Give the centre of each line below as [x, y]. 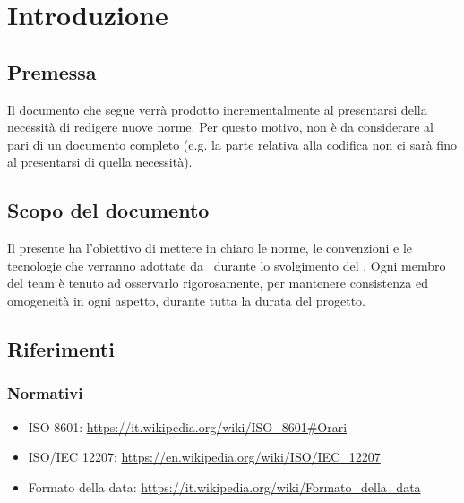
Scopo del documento [108, 210]
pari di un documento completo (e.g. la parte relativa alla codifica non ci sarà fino [232, 144]
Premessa [52, 71]
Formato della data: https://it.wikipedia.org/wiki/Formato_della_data [224, 486]
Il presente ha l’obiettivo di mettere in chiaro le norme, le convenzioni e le [210, 248]
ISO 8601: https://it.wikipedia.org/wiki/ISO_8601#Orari [188, 426]
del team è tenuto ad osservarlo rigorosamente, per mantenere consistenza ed [218, 283]
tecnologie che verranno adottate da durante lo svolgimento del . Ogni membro [227, 265]
